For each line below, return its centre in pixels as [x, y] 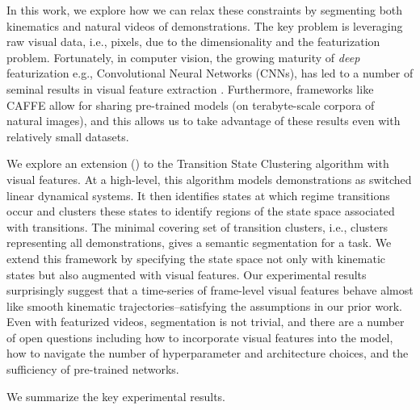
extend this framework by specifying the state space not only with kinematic [196, 258]
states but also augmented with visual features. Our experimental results [187, 274]
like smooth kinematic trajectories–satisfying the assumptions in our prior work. [205, 305]
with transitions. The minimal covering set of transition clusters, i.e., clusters [197, 226]
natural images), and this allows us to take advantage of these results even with [204, 121]
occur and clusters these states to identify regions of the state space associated [201, 211]
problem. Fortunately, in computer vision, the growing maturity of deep [183, 57]
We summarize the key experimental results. [116, 396]
